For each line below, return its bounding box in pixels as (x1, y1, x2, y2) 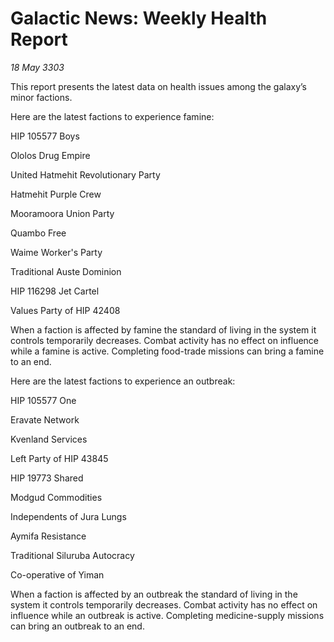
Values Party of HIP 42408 (10, 304, 121, 316)
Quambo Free (10, 227, 67, 239)
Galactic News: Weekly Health (10, 7, 268, 30)
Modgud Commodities (10, 491, 103, 503)
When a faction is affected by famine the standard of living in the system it (10, 323, 317, 336)
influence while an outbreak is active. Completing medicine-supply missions (10, 609, 325, 621)
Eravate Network (10, 413, 80, 426)
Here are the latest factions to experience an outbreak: (10, 375, 236, 387)
